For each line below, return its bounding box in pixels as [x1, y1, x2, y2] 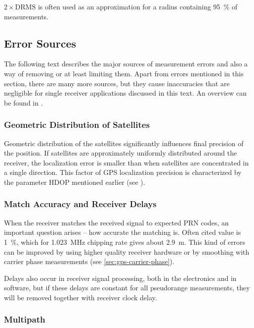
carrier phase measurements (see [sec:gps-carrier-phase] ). [4, 256, 174, 267]
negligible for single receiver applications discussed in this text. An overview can [4, 88, 247, 98]
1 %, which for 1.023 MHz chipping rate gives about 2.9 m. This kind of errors [4, 236, 246, 247]
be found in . [4, 97, 43, 108]
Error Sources [4, 35, 77, 51]
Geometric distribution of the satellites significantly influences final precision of [4, 138, 244, 148]
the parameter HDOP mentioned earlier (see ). [4, 176, 145, 187]
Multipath [4, 313, 45, 326]
